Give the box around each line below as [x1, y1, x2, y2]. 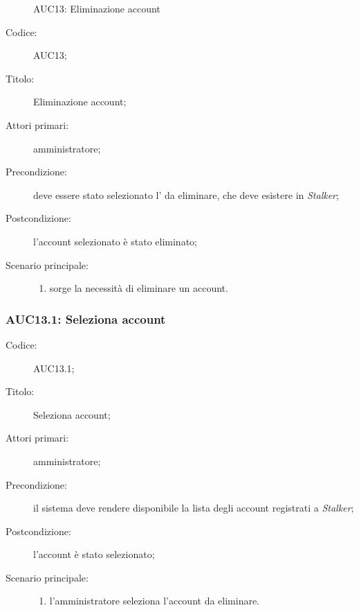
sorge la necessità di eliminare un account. [49, 281, 228, 295]
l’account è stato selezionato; [33, 547, 155, 561]
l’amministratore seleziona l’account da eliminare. [49, 593, 260, 608]
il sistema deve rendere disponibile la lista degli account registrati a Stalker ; [33, 500, 354, 515]
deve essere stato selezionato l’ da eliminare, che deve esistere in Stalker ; [33, 187, 339, 202]
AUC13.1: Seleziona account [6, 310, 166, 327]
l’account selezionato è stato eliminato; [33, 234, 197, 248]
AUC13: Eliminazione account [33, 1, 160, 15]
